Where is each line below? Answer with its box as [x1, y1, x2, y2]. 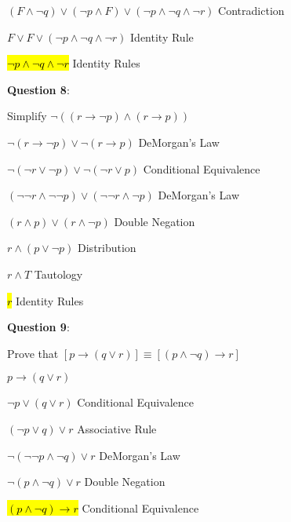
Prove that [7, 345, 59, 361]
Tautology [34, 265, 83, 282]
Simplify [7, 108, 47, 124]
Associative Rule [77, 420, 157, 436]
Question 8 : [7, 81, 70, 97]
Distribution [78, 239, 136, 256]
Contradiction [218, 2, 285, 18]
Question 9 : [7, 319, 70, 335]
